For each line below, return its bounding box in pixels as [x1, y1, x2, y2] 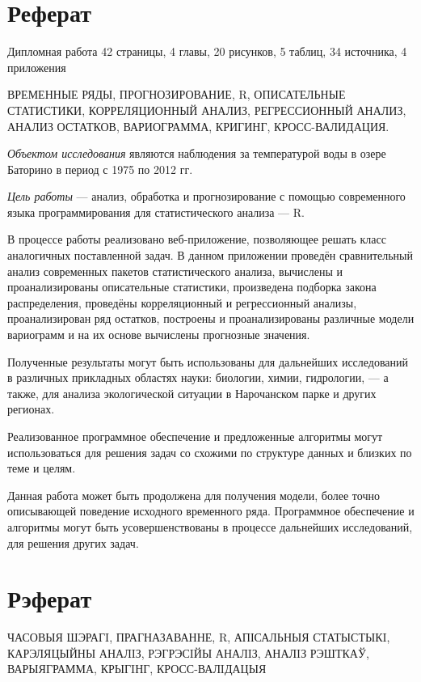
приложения [7, 58, 66, 75]
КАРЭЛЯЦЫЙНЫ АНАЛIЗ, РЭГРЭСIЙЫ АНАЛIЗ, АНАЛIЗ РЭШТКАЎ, [7, 644, 369, 661]
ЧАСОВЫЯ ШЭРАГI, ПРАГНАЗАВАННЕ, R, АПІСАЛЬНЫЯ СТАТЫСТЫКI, [7, 629, 390, 646]
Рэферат [7, 582, 92, 615]
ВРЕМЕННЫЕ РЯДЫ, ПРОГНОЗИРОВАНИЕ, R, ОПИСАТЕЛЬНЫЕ [7, 86, 346, 103]
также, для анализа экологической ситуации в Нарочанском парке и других [7, 384, 377, 401]
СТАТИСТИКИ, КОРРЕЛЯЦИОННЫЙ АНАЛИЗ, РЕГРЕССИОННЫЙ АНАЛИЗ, [7, 101, 406, 118]
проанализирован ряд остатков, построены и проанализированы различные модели [7, 310, 415, 327]
